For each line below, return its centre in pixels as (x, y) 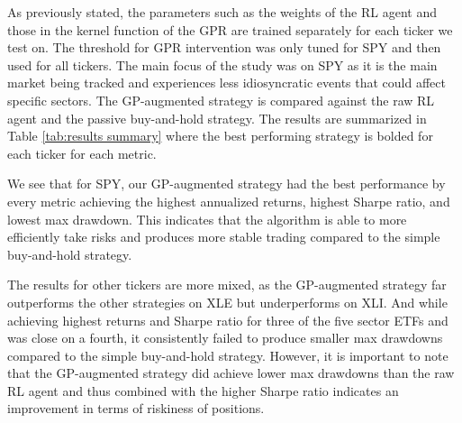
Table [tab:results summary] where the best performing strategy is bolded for (220, 136)
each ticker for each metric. (82, 153)
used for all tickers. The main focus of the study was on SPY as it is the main (222, 64)
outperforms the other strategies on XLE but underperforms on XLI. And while (227, 302)
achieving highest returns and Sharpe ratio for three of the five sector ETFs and (228, 320)
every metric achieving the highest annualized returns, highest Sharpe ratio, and (229, 201)
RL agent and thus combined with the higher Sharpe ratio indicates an (203, 390)
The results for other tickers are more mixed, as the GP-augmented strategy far (227, 285)
